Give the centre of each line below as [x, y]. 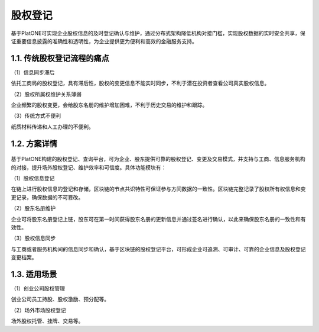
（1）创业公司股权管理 [38, 289]
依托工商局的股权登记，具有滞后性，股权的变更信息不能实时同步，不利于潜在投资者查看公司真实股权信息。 [140, 83]
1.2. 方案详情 [34, 144]
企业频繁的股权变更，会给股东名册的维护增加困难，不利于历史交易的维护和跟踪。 [109, 105]
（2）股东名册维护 [33, 208]
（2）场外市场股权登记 [38, 310]
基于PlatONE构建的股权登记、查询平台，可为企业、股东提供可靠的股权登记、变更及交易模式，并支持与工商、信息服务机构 [158, 159]
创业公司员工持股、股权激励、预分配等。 [60, 299]
